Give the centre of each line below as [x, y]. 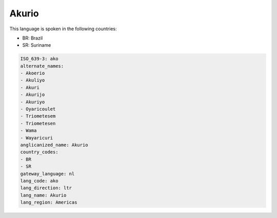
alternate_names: [42, 66]
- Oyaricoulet [38, 109]
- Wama [28, 131]
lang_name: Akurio [43, 195]
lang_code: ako [39, 181]
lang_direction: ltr [46, 188]
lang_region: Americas [49, 202]
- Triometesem [38, 116]
